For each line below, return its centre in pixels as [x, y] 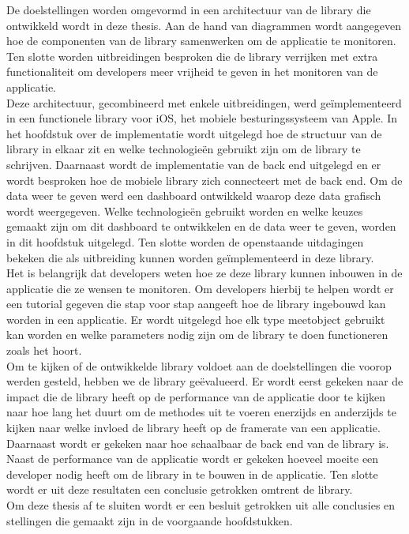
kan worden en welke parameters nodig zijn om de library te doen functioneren [197, 335]
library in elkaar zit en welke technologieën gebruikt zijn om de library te [184, 149]
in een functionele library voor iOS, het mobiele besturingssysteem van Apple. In [202, 118]
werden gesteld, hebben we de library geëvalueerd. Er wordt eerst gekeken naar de [205, 381]
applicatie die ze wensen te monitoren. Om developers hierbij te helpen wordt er [200, 288]
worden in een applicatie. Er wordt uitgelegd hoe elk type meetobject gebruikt [196, 319]
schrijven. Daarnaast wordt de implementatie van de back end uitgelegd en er [194, 164]
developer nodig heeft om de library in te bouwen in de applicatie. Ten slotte [192, 474]
